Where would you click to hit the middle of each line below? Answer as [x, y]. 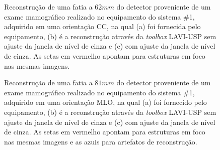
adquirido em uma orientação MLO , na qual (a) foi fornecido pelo [105, 102]
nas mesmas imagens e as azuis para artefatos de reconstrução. [101, 141]
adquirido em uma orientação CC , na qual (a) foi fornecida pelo [102, 26]
